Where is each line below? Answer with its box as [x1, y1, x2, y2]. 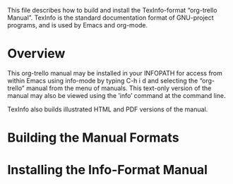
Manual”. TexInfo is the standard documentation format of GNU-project [7, 13, 214, 22]
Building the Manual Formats [7, 130, 179, 146]
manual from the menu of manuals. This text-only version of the [25, 84, 212, 92]
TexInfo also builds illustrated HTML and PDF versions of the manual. [7, 105, 208, 114]
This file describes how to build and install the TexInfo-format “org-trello [7, 6, 217, 14]
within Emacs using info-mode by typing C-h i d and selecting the [7, 76, 198, 85]
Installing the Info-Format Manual [7, 162, 208, 178]
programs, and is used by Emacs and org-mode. [7, 21, 148, 29]
